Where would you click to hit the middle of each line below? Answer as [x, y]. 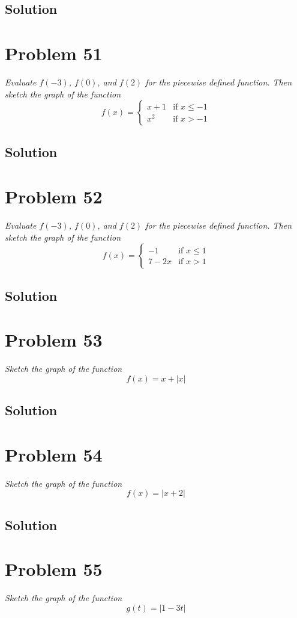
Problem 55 [54, 569]
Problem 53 [54, 340]
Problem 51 [54, 53]
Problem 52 [54, 196]
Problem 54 [54, 454]
